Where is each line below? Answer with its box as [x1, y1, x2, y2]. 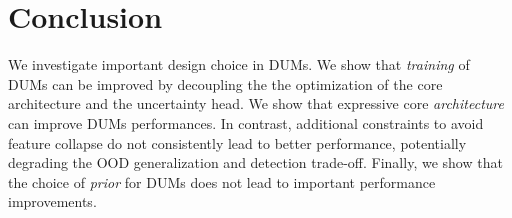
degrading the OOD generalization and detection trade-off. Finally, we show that [8, 152, 503, 173]
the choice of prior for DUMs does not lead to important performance [8, 171, 436, 192]
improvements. [8, 191, 97, 212]
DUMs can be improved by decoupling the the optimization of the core [8, 73, 443, 94]
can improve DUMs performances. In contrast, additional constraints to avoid [8, 112, 484, 133]
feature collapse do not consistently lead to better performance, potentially [8, 132, 467, 153]
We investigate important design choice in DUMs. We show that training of [8, 54, 470, 75]
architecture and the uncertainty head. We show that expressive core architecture [8, 93, 504, 114]
